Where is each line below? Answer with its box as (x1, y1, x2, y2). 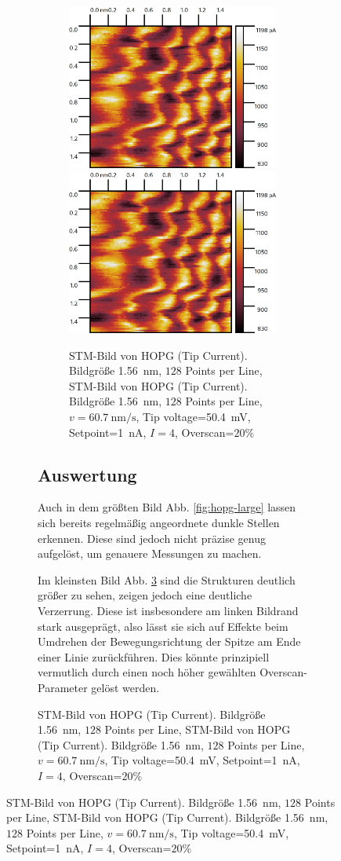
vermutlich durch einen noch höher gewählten (38, 664, 256, 680)
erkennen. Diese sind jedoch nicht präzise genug (38, 529, 266, 546)
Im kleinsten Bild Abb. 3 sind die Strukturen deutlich (38, 571, 296, 588)
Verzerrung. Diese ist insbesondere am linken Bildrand (38, 602, 299, 618)
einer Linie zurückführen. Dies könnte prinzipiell (38, 648, 270, 665)
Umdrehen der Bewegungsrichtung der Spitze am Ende (38, 633, 301, 650)
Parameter (38, 679, 88, 695)
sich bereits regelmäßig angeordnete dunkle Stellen (38, 515, 280, 531)
